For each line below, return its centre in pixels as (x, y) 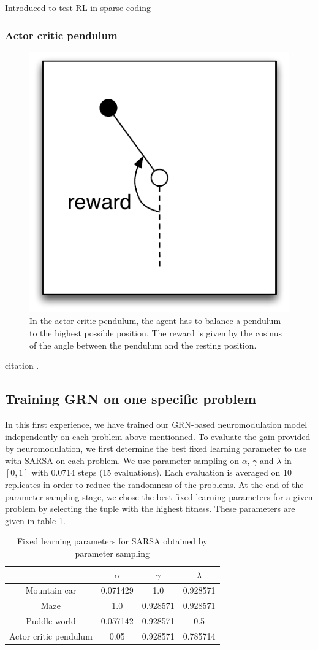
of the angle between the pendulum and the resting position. (143, 345)
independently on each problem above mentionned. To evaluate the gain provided (158, 436)
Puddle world (51, 621)
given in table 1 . (35, 520)
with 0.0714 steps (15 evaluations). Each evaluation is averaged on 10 (161, 472)
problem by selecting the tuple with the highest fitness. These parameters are (150, 509)
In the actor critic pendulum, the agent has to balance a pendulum (155, 321)
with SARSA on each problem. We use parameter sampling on (122, 460)
